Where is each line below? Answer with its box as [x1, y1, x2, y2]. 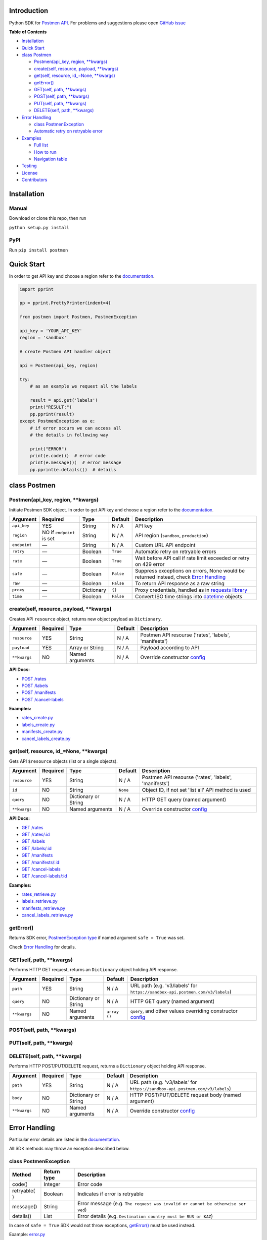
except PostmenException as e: [19, 418, 96, 424]
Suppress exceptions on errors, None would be [135, 567, 245, 574]
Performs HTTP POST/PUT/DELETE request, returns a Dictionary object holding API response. [9, 1063, 206, 1069]
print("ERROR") [30, 446, 67, 451]
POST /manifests [21, 689, 56, 695]
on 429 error [135, 560, 165, 567]
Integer [44, 1180, 61, 1187]
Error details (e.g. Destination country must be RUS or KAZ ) [77, 1213, 213, 1220]
